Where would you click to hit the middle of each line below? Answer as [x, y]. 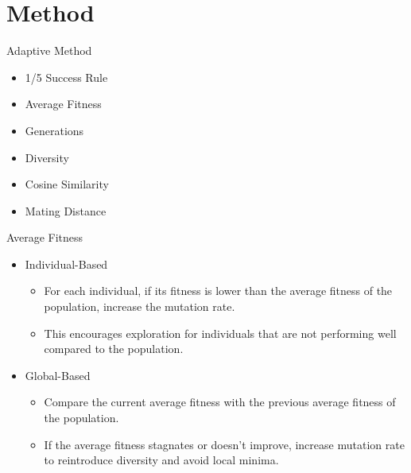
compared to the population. [114, 349]
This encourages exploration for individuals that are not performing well [220, 333]
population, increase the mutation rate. [140, 306]
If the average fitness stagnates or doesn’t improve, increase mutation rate [224, 444]
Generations [54, 130]
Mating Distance [66, 210]
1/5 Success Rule [66, 77]
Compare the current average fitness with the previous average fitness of [220, 402]
